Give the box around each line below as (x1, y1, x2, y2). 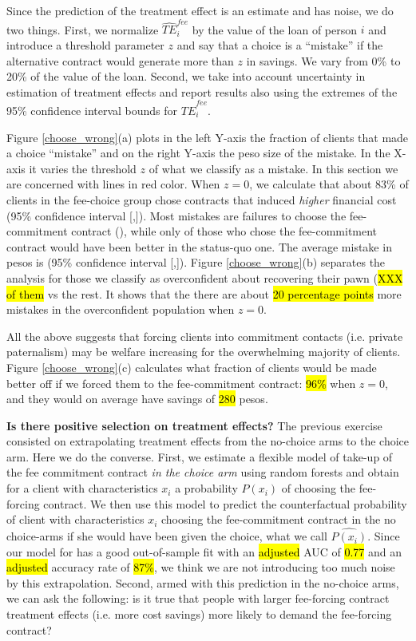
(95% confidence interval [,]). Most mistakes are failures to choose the (6, 207, 347, 224)
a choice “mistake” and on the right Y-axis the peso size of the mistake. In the (6, 144, 390, 161)
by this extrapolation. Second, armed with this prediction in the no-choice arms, (6, 574, 399, 591)
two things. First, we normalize (6, 21, 159, 38)
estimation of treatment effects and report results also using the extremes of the (6, 83, 398, 100)
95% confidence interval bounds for (6, 102, 178, 118)
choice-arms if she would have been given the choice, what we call (6, 528, 327, 544)
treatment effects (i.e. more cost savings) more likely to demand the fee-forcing (6, 606, 392, 623)
